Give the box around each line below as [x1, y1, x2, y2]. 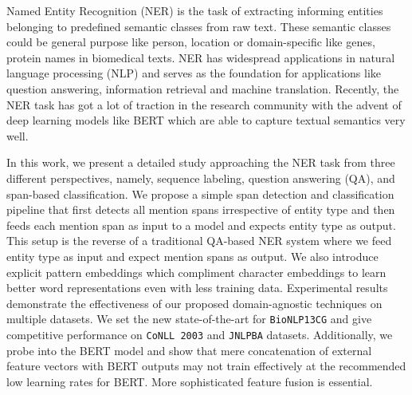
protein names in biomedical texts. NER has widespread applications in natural [6, 49, 395, 65]
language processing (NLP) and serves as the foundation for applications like [6, 65, 381, 81]
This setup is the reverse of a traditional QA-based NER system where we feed [6, 232, 392, 249]
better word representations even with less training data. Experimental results [6, 279, 388, 296]
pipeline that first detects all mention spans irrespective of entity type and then [6, 201, 395, 218]
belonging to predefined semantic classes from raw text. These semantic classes [6, 18, 391, 34]
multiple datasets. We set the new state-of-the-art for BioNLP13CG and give [6, 310, 372, 327]
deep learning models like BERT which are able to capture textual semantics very [6, 112, 406, 128]
